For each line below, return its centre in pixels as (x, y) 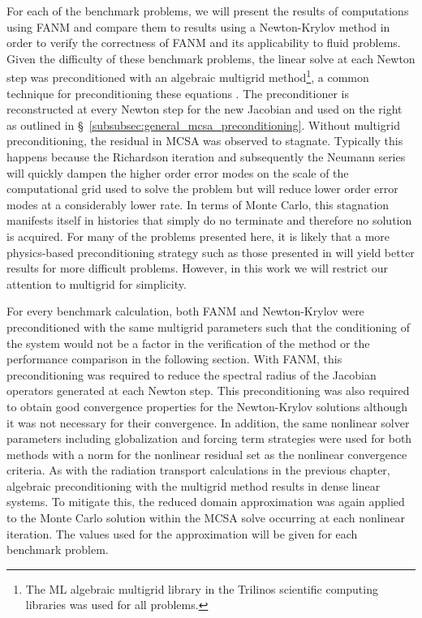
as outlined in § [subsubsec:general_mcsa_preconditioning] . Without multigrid (203, 124)
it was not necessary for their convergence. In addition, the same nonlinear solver (208, 422)
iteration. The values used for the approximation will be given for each (182, 533)
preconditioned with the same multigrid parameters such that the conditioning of (209, 326)
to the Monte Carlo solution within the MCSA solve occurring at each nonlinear (206, 518)
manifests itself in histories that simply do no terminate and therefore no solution (209, 220)
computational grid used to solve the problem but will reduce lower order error (202, 189)
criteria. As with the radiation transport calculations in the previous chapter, (198, 470)
